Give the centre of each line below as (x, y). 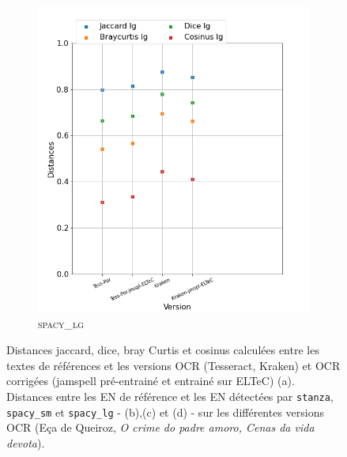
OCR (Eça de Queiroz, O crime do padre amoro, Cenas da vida (160, 427)
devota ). (26, 442)
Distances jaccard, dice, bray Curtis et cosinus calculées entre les (163, 350)
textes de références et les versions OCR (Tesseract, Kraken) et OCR (173, 365)
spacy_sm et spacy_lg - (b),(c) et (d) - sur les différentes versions (166, 412)
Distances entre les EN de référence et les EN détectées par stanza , (170, 396)
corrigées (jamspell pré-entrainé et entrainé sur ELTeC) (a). (151, 381)
